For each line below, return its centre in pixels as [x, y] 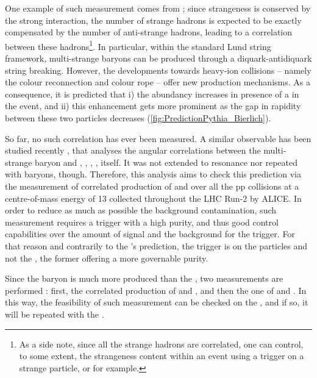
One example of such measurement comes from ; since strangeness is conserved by [158, 8]
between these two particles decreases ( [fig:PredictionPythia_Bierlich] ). [138, 118]
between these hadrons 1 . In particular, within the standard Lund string [138, 45]
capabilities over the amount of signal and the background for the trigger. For [150, 234]
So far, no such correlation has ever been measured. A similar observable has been [158, 138]
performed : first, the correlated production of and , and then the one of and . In [156, 290]
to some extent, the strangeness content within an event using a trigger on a [162, 356]
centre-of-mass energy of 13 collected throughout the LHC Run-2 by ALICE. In [153, 198]
